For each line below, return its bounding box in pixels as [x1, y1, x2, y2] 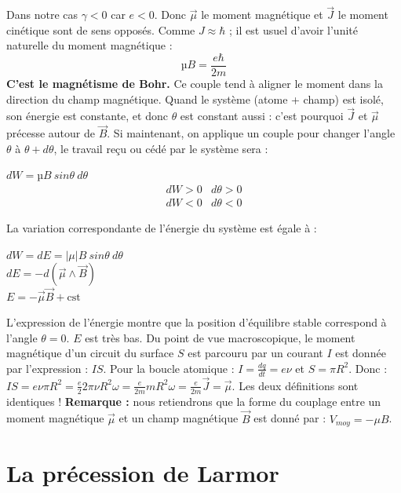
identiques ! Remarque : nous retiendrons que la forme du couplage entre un [6, 393, 381, 409]
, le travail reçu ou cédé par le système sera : [53, 140, 268, 156]
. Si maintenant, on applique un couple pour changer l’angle [107, 125, 396, 141]
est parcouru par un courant [188, 345, 323, 361]
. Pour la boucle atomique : [103, 360, 235, 376]
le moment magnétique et [201, 6, 323, 23]
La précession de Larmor [6, 457, 279, 489]
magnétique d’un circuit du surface [6, 345, 174, 361]
